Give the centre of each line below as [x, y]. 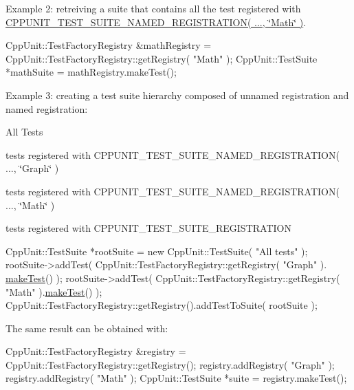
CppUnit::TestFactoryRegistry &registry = [96, 351]
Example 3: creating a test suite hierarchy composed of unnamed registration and [177, 95]
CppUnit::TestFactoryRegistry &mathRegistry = [109, 45]
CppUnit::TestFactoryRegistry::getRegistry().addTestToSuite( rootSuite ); [162, 305]
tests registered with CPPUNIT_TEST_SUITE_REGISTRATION [148, 228]
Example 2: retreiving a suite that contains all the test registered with [153, 8]
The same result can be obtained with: [87, 328]
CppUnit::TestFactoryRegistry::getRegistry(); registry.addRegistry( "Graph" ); [170, 364]
